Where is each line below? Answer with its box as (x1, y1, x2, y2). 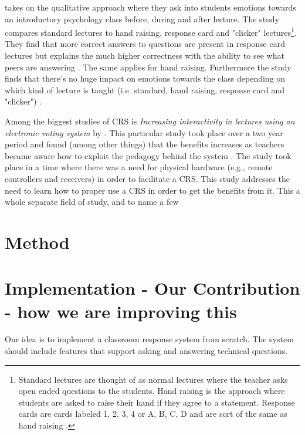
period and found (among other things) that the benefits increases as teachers (5, 138, 284, 150)
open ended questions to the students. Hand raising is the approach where (18, 385, 285, 397)
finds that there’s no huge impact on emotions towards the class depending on (5, 72, 286, 85)
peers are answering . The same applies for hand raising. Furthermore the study (5, 60, 292, 73)
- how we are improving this (5, 299, 237, 323)
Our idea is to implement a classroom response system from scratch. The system (5, 333, 294, 345)
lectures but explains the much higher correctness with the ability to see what (5, 49, 284, 62)
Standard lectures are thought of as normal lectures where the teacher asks (18, 373, 288, 385)
